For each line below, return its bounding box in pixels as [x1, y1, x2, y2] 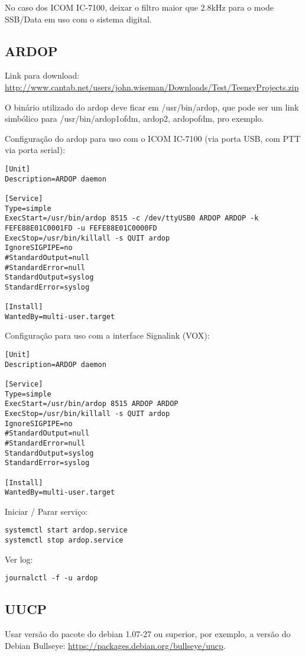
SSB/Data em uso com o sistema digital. [5, 12, 152, 25]
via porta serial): [5, 144, 66, 156]
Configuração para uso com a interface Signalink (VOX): [5, 329, 210, 342]
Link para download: [5, 69, 80, 82]
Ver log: [5, 553, 33, 565]
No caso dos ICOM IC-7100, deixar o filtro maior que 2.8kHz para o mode [5, 1, 274, 13]
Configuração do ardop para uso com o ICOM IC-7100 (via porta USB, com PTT [5, 132, 301, 144]
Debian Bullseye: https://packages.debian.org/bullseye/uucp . [5, 639, 226, 651]
